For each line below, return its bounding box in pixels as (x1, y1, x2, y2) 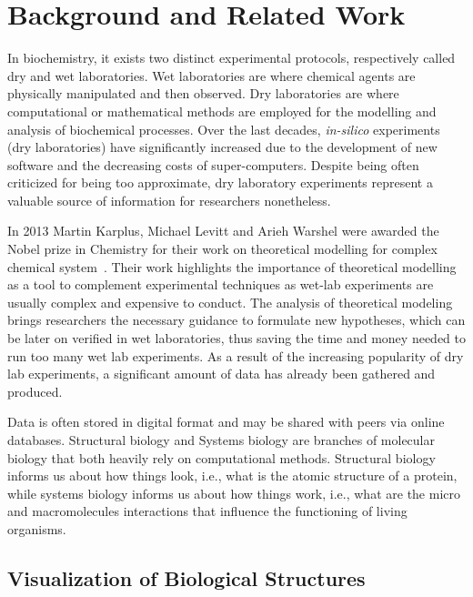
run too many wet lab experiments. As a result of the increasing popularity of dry (7, 346, 464, 365)
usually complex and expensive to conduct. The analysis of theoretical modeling (7, 292, 453, 311)
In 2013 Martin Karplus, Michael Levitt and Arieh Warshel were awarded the (7, 221, 439, 240)
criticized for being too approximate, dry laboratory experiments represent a (7, 173, 433, 192)
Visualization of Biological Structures (7, 563, 366, 592)
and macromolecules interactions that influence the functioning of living (7, 501, 408, 521)
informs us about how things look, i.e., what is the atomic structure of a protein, (7, 466, 458, 485)
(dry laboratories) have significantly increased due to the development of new (7, 137, 438, 157)
